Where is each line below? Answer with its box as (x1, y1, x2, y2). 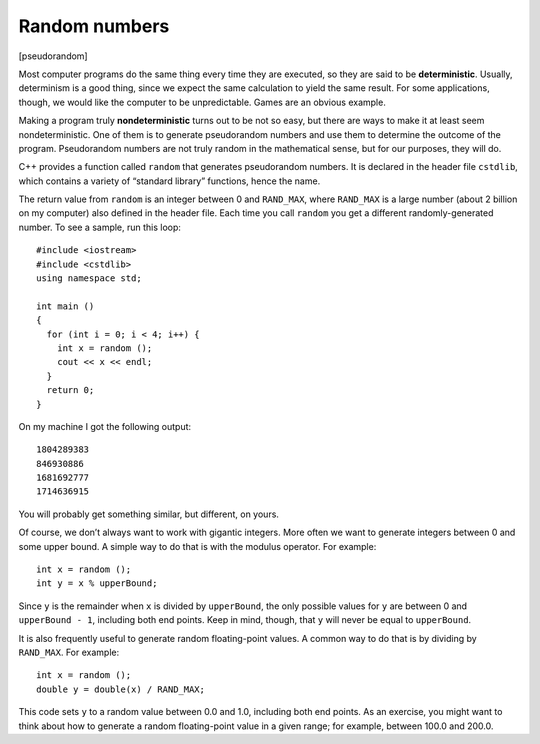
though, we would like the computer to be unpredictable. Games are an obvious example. (18, 96, 387, 108)
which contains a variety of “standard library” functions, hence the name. (18, 175, 321, 187)
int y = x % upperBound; (36, 578, 158, 589)
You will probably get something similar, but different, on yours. (18, 508, 280, 520)
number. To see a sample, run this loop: (18, 221, 182, 233)
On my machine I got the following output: (18, 420, 192, 432)
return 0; (46, 385, 95, 396)
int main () (36, 300, 95, 312)
